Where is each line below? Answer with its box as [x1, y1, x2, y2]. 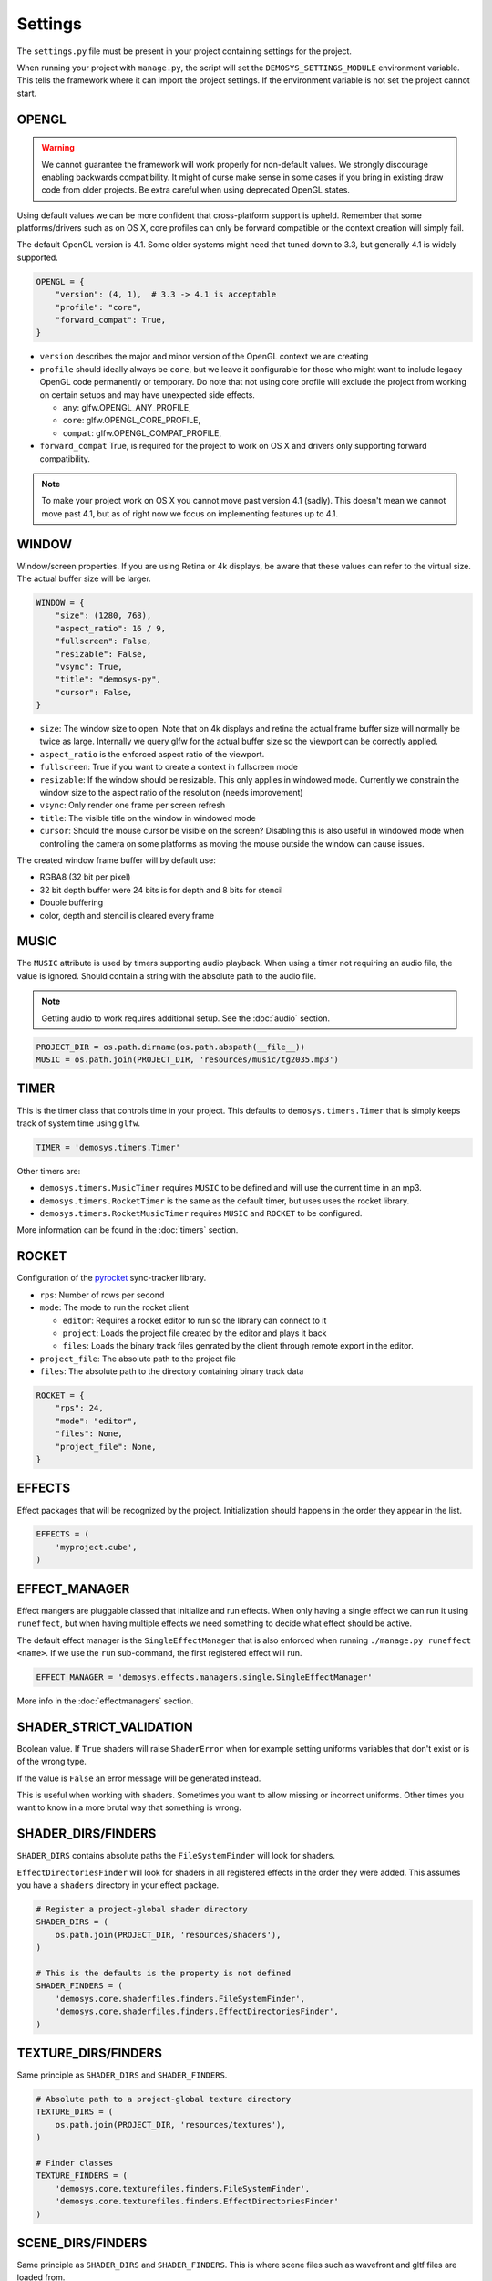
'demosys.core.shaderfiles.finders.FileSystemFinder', [55, 1994, 305, 2004]
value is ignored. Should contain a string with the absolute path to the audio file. [16, 970, 317, 981]
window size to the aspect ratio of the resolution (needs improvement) [39, 787, 304, 798]
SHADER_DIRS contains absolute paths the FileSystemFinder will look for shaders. [16, 1850, 336, 1861]
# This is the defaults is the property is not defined [36, 1968, 292, 1978]
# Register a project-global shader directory [36, 1904, 248, 1915]
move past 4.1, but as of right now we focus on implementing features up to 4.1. [41, 507, 339, 519]
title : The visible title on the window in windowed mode [39, 812, 257, 823]
